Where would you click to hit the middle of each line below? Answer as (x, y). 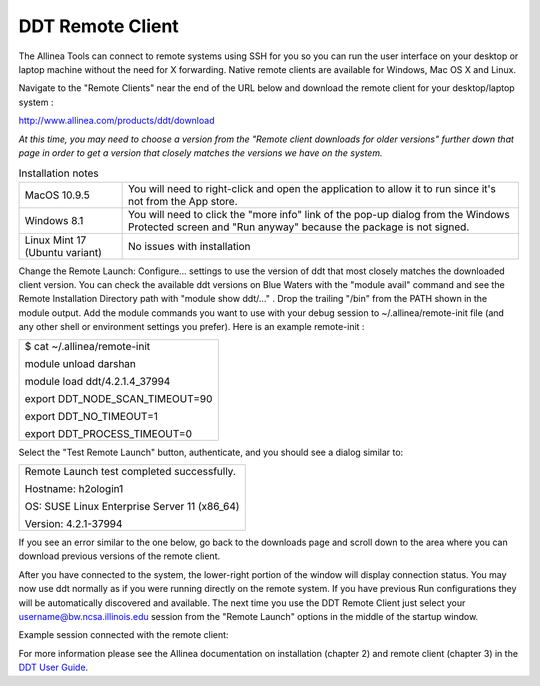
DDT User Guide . (53, 667)
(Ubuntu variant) (63, 252)
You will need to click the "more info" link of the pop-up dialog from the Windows (319, 214)
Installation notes (58, 173)
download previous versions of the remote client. (119, 556)
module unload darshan (80, 363)
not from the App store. (183, 201)
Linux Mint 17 (55, 240)
